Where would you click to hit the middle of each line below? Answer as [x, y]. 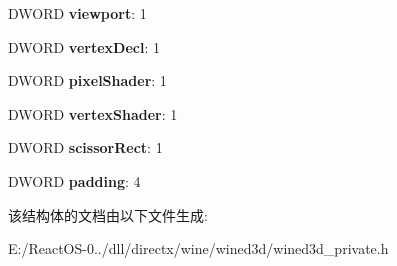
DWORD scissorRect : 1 [85, 147]
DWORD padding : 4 [74, 180]
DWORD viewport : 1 [77, 13]
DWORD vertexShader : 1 [93, 113]
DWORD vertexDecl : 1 [84, 46]
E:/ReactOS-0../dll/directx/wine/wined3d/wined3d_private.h [198, 248]
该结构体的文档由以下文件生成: [108, 214]
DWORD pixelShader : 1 [87, 80]
